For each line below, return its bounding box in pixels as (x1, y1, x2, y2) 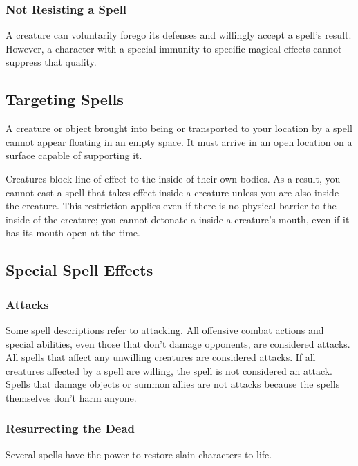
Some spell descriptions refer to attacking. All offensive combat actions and (6, 322, 324, 337)
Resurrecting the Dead (6, 420, 135, 437)
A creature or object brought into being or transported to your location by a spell (6, 121, 352, 136)
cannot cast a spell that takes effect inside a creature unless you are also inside (6, 185, 339, 199)
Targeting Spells (6, 88, 124, 110)
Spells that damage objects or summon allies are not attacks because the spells (6, 377, 340, 391)
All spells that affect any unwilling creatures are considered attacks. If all (6, 350, 316, 364)
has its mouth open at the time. (6, 225, 140, 240)
